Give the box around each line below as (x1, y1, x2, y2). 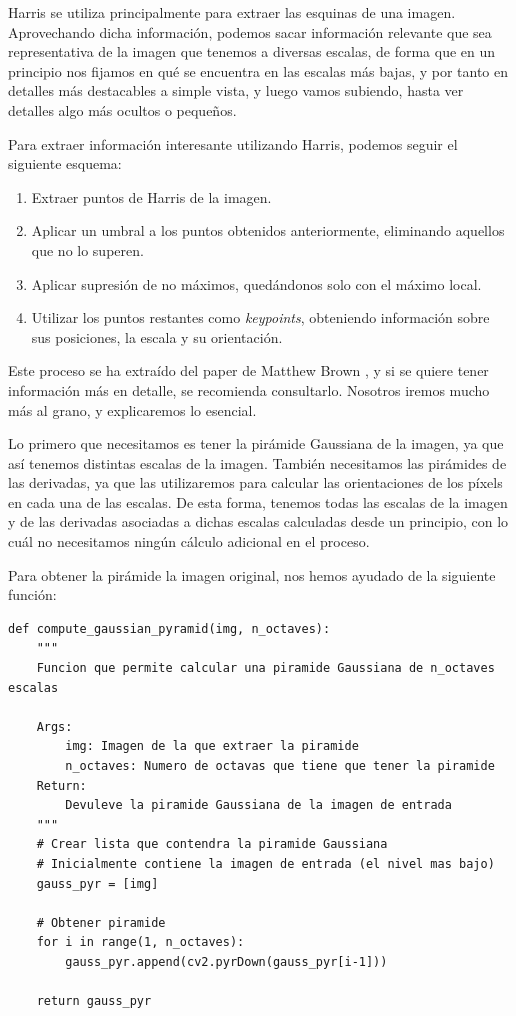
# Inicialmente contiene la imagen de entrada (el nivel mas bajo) (36, 856, 495, 871)
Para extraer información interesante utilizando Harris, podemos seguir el (8, 133, 458, 154)
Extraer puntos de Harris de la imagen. (31, 186, 272, 207)
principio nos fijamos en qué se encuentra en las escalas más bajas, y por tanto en (8, 60, 509, 81)
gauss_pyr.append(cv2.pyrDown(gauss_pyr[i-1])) (65, 954, 388, 969)
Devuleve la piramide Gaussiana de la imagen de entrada (65, 798, 452, 813)
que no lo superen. (31, 239, 144, 260)
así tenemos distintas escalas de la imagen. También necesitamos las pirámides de (8, 452, 507, 473)
